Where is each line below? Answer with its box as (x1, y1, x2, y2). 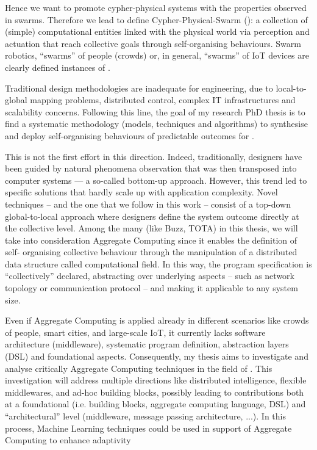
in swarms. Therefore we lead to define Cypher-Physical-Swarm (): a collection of (5, 13, 308, 26)
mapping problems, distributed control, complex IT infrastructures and (30, 93, 296, 106)
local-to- (276, 81, 307, 94)
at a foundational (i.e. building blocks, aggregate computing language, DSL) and (5, 397, 306, 410)
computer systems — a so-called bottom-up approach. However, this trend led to (5, 173, 307, 186)
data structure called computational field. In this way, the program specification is (5, 257, 312, 270)
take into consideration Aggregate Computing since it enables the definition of (5, 233, 297, 246)
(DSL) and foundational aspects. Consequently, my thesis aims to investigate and (5, 350, 308, 363)
